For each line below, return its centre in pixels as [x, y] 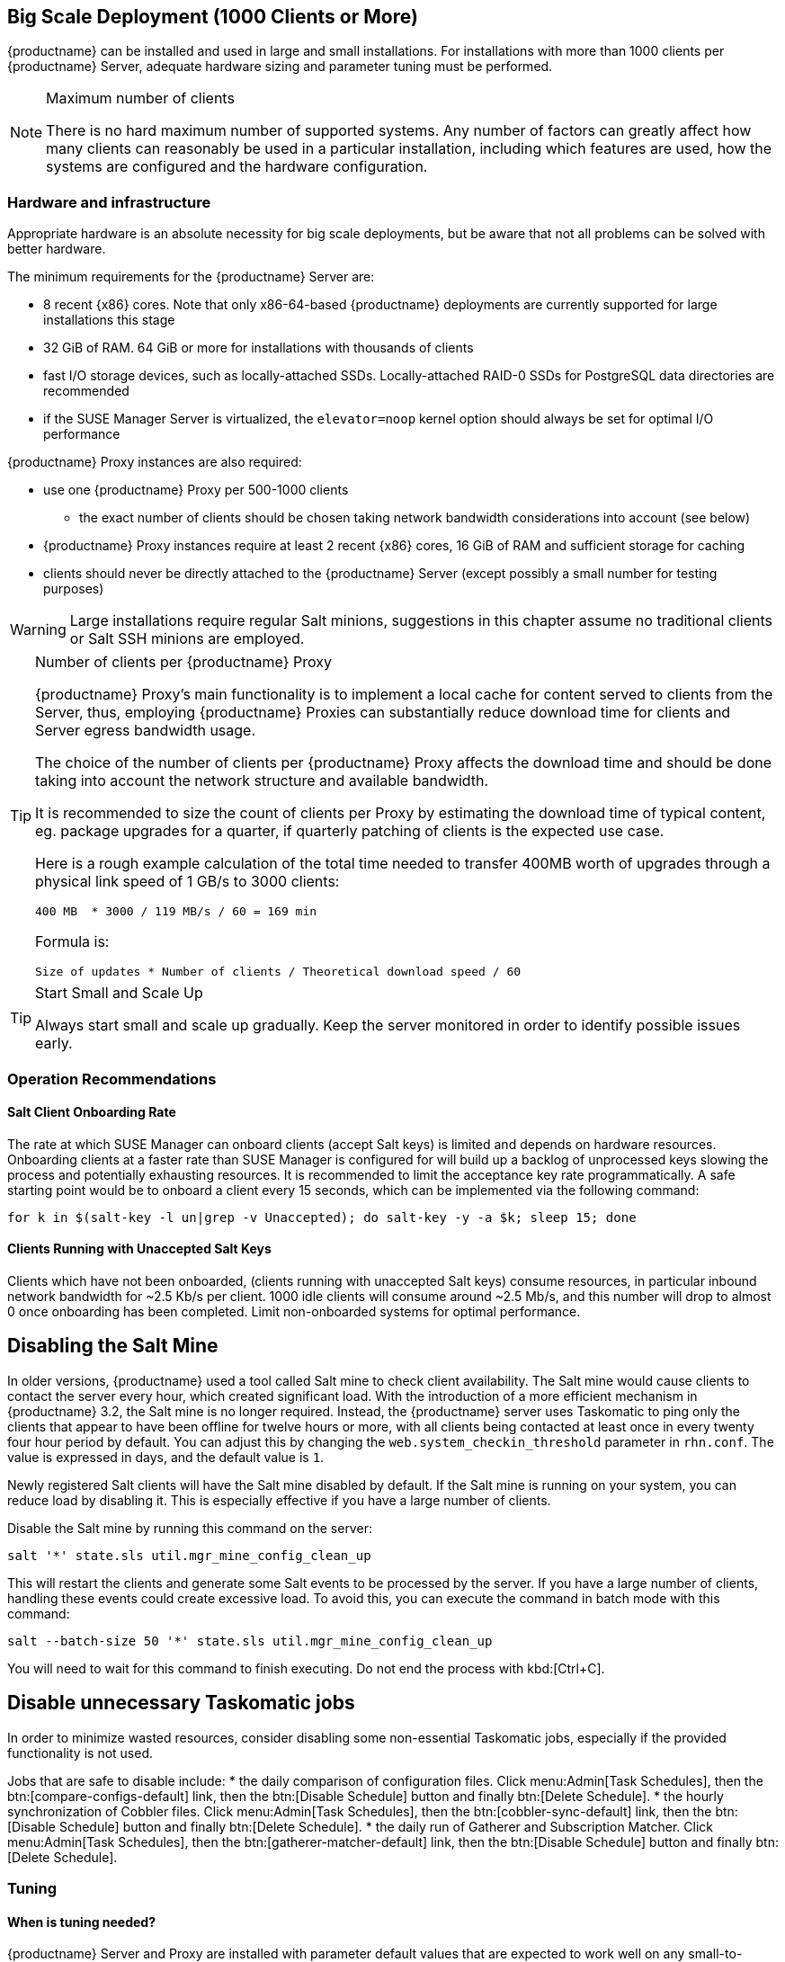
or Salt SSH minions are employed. [187, 639]
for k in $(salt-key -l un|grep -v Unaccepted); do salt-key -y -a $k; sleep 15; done [322, 1217]
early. [54, 1043]
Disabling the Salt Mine [113, 1346]
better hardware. [57, 249]
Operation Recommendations [112, 1079]
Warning [38, 630]
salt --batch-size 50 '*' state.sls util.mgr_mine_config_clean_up [250, 1641]
